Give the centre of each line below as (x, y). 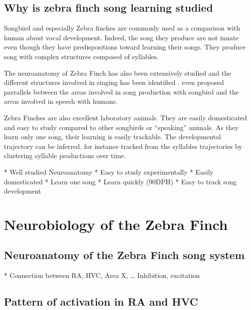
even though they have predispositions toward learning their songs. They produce (125, 47)
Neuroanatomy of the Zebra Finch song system (124, 255)
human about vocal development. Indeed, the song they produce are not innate (121, 37)
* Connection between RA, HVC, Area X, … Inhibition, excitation (102, 275)
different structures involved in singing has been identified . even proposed (114, 82)
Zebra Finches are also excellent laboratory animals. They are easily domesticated (125, 117)
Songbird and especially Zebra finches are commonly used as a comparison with (122, 28)
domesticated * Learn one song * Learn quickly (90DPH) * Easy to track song (120, 181)
